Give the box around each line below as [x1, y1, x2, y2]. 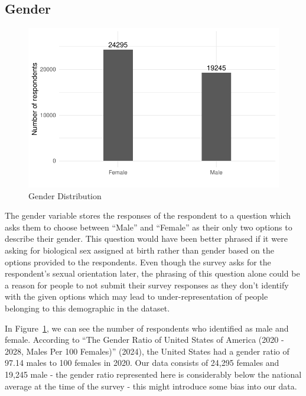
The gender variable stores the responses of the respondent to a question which [5, 209, 291, 222]
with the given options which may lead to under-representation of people [5, 290, 268, 303]
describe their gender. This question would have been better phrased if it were [5, 232, 288, 245]
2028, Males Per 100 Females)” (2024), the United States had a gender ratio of [5, 345, 289, 357]
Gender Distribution [28, 189, 102, 202]
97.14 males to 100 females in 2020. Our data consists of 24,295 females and [5, 356, 279, 369]
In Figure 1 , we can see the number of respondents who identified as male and [5, 322, 289, 334]
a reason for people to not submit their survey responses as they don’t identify [5, 278, 289, 291]
